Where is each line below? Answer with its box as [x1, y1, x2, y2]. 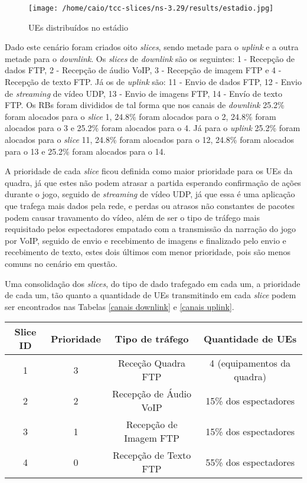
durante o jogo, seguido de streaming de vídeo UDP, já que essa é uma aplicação [5, 188, 295, 200]
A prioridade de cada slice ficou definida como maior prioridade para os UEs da [5, 165, 293, 177]
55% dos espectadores [205, 455, 295, 469]
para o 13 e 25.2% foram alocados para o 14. [5, 145, 166, 157]
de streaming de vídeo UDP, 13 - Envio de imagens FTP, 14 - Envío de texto [5, 87, 283, 99]
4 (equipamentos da [210, 356, 291, 370]
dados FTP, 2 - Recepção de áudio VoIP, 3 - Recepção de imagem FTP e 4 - [5, 64, 282, 76]
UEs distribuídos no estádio [28, 21, 128, 33]
